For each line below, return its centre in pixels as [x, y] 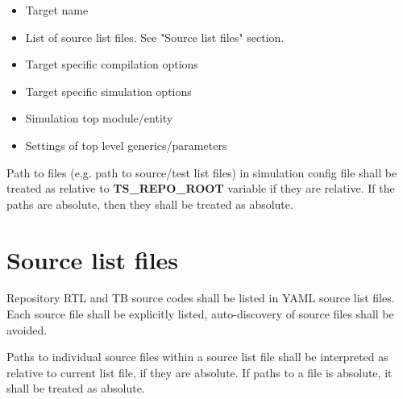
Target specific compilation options [112, 64]
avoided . [27, 329]
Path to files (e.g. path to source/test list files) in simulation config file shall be [202, 172]
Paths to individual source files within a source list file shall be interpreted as [197, 357]
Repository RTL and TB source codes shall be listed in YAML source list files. [201, 298]
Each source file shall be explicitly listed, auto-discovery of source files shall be [200, 314]
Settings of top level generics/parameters [126, 145]
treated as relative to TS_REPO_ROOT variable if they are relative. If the [201, 188]
